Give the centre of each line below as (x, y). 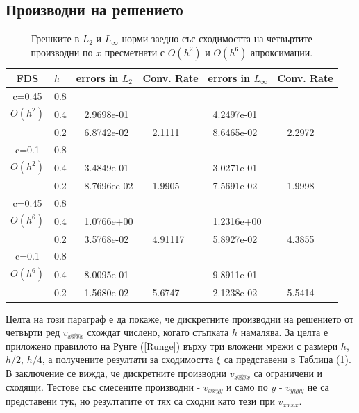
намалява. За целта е (284, 332)
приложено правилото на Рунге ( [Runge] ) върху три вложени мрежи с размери (172, 345)
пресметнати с (135, 52)
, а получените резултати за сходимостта (128, 359)
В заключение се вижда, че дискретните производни (116, 373)
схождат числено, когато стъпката (158, 332)
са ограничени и (288, 373)
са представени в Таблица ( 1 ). (287, 359)
